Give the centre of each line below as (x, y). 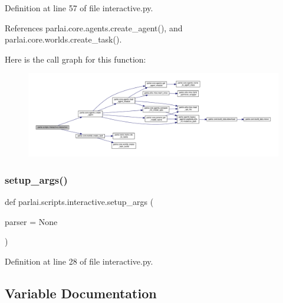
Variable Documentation (81, 293)
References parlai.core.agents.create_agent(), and (94, 27)
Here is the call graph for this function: (75, 59)
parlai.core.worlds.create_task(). (63, 39)
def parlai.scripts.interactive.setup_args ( (79, 201)
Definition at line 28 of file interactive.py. (79, 261)
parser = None (31, 221)
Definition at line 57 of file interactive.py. (79, 8)
